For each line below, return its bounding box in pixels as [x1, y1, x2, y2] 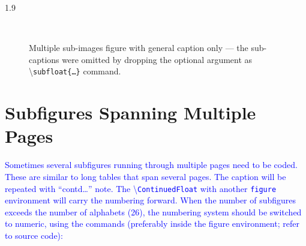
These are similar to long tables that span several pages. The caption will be [5, 170, 286, 182]
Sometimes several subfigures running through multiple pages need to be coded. [5, 158, 298, 171]
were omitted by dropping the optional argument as [62, 53, 253, 65]
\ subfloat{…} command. [29, 65, 121, 77]
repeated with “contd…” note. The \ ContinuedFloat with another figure [5, 182, 277, 194]
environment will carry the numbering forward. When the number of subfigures [5, 194, 296, 206]
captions [29, 53, 59, 65]
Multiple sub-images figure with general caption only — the [29, 41, 248, 54]
